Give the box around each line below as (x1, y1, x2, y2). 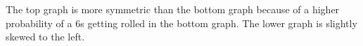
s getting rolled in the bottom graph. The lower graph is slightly (80, 15, 357, 30)
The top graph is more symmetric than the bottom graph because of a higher (6, 2, 340, 16)
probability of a (6, 15, 72, 30)
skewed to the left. (6, 29, 85, 44)
